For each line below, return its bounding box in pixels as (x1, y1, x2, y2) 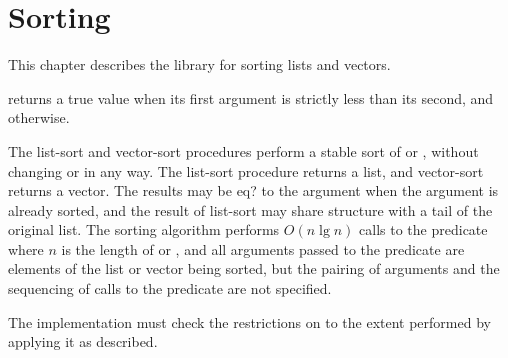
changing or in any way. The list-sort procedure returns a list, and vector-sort (8, 160, 484, 181)
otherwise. (8, 107, 70, 128)
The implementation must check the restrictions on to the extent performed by (8, 311, 491, 332)
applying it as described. (8, 331, 158, 352)
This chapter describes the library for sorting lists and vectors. (8, 54, 391, 75)
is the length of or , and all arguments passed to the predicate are (61, 238, 465, 259)
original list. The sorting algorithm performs (8, 219, 280, 240)
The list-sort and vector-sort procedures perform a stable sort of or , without (8, 140, 479, 161)
